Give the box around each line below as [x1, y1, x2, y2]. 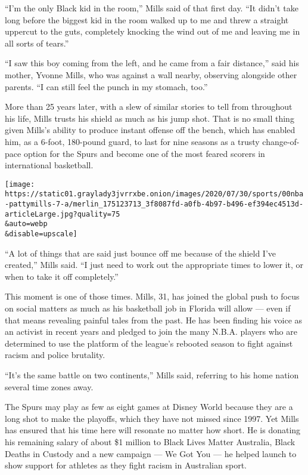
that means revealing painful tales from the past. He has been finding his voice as [5, 313, 303, 326]
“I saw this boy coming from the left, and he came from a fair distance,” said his [5, 57, 299, 69]
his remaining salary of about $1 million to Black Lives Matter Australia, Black [5, 435, 295, 448]
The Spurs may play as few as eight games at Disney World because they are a [5, 400, 293, 413]
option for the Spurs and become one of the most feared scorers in [23, 147, 265, 159]
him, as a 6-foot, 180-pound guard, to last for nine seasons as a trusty [5, 135, 260, 147]
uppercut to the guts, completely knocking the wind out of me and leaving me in [5, 25, 300, 38]
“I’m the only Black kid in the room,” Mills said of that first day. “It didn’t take [5, 2, 298, 14]
